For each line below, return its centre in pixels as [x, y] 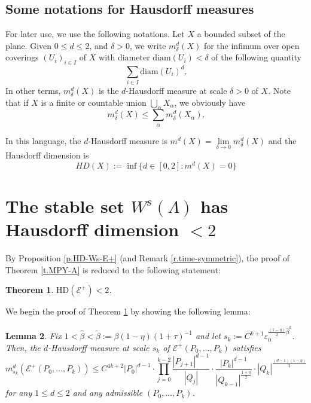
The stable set [65, 205]
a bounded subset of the [241, 34]
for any [19, 393]
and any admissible [108, 393]
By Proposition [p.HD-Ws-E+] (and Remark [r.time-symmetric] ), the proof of [148, 258]
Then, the [23, 347]
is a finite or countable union [94, 102]
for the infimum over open [251, 45]
